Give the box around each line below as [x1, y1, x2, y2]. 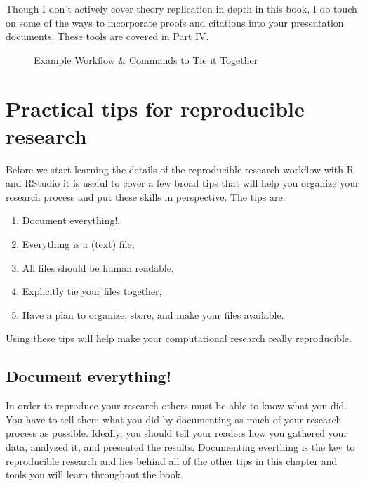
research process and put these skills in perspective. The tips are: [6, 189, 286, 204]
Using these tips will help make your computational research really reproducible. [6, 331, 352, 346]
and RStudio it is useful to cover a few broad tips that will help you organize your [6, 176, 359, 190]
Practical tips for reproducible [6, 93, 305, 122]
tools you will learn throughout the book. [6, 467, 183, 482]
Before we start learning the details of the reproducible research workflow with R [6, 162, 354, 176]
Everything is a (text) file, [22, 237, 135, 251]
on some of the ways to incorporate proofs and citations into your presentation [6, 15, 344, 29]
